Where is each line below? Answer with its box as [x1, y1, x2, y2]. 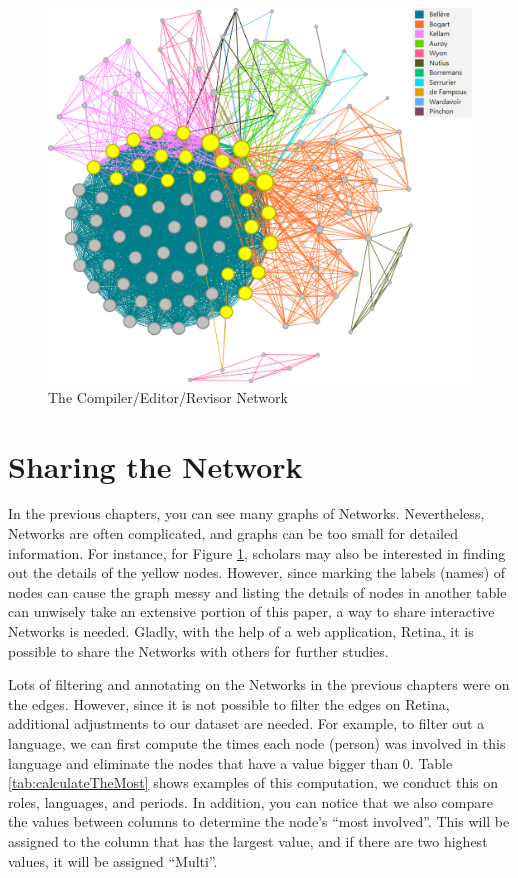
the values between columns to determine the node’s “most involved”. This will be [8, 811, 510, 832]
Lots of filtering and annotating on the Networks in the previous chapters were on [8, 674, 510, 695]
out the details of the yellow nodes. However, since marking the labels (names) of [8, 562, 506, 583]
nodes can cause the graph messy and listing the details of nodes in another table [8, 581, 507, 602]
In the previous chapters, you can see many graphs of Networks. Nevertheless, [8, 503, 485, 524]
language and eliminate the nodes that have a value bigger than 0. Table [8, 752, 453, 773]
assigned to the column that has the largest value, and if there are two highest [8, 830, 488, 851]
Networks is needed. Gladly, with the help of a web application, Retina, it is [8, 621, 474, 642]
